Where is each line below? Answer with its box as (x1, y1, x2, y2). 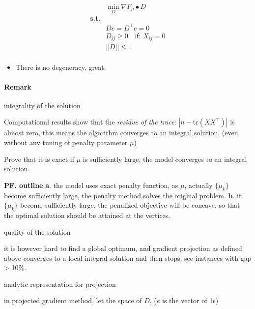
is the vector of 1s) (162, 295, 219, 306)
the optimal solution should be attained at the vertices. (4, 210, 170, 220)
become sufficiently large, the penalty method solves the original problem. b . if (4, 190, 241, 200)
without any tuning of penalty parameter (4, 137, 128, 147)
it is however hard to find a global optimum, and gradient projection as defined (4, 243, 242, 253)
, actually (184, 180, 213, 190)
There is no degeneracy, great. (15, 62, 106, 72)
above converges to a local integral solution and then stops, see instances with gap (4, 252, 252, 263)
